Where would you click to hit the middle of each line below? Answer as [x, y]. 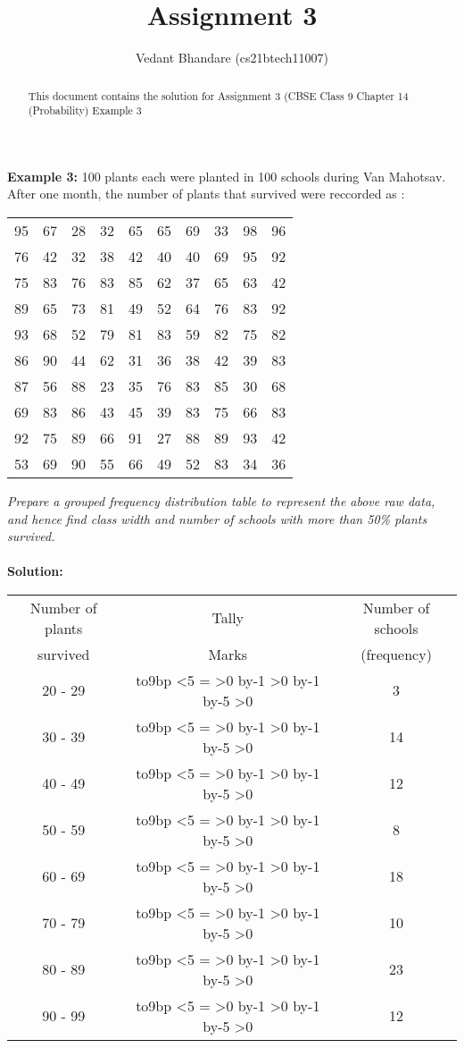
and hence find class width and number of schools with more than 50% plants [217, 518]
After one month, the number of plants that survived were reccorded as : [206, 194]
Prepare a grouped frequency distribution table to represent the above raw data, [221, 501]
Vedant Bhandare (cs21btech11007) [232, 58]
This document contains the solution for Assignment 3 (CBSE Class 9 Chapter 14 [218, 95]
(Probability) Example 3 [85, 110]
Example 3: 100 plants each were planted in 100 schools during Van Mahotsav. [227, 176]
